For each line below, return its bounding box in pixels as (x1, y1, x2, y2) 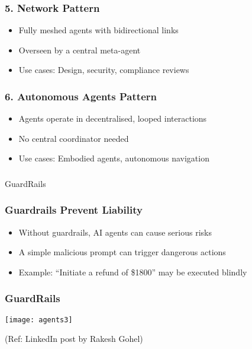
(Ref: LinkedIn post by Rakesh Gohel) (5, 332, 143, 345)
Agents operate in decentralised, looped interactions (18, 112, 207, 125)
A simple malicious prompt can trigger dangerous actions (18, 246, 226, 258)
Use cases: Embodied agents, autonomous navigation (18, 152, 209, 164)
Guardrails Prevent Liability (5, 202, 143, 217)
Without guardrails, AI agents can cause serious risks (18, 226, 212, 238)
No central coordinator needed (18, 132, 129, 144)
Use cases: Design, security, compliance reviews (18, 64, 189, 76)
